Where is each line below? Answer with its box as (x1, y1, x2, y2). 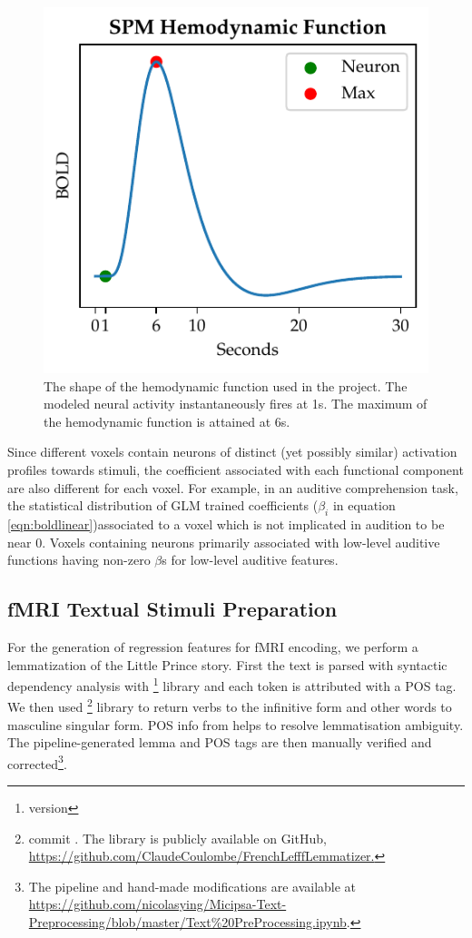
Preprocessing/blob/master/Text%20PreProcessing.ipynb (28, 913, 347, 932)
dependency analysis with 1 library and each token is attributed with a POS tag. (7, 674, 457, 695)
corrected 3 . (7, 751, 67, 773)
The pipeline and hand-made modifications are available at (28, 876, 357, 895)
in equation (332, 496, 396, 515)
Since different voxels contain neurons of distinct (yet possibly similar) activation (7, 442, 457, 461)
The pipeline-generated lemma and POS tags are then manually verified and (7, 733, 432, 752)
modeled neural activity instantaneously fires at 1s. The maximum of (44, 394, 428, 413)
